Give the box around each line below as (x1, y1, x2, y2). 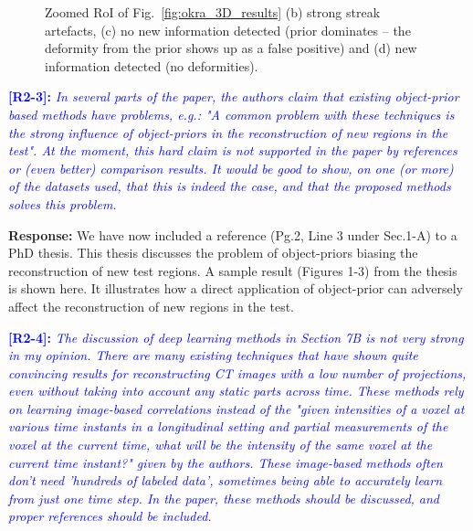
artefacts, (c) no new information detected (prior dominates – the (45, 20, 411, 39)
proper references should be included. (8, 506, 212, 526)
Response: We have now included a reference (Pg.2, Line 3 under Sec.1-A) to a (8, 225, 457, 244)
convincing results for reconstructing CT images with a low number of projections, (8, 363, 467, 382)
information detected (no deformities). (45, 56, 258, 75)
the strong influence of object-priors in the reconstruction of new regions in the (8, 122, 448, 142)
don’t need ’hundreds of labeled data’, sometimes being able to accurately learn (8, 471, 443, 490)
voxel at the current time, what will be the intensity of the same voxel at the (8, 435, 433, 454)
